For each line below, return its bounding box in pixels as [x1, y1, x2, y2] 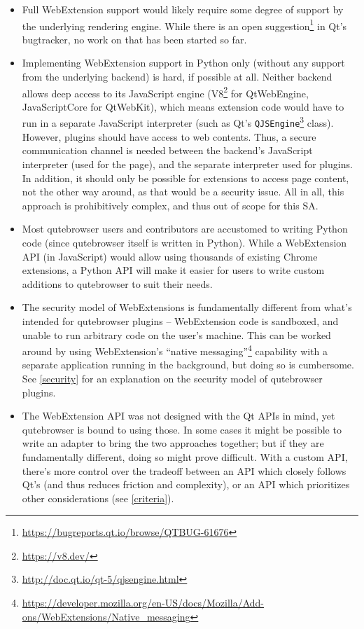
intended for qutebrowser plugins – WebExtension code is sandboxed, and [22, 313, 339, 328]
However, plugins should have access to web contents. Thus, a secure [22, 129, 316, 144]
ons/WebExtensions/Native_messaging [22, 609, 190, 623]
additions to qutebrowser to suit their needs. [22, 276, 213, 291]
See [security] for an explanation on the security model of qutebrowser [22, 371, 323, 385]
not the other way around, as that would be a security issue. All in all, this [22, 184, 344, 199]
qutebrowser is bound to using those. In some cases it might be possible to [22, 422, 342, 436]
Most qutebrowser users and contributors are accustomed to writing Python [22, 221, 348, 236]
